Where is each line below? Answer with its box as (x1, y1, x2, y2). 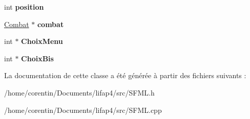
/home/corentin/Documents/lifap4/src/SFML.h (4, 87, 155, 98)
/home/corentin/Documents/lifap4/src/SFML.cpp (4, 104, 162, 115)
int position (4, 2, 44, 12)
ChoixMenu (21, 36, 63, 46)
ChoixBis (21, 53, 54, 63)
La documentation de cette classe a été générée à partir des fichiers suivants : (4, 70, 246, 81)
